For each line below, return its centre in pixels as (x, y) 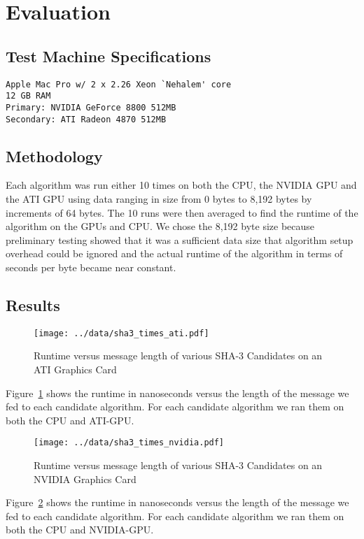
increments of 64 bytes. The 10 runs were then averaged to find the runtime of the (182, 212)
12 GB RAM (28, 96)
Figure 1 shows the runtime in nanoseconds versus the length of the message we (177, 393)
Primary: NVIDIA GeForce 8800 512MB (91, 107)
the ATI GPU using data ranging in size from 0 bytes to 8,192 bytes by (159, 199)
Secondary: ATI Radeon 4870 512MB (86, 119)
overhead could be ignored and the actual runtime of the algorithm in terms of (174, 253)
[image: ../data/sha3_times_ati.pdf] (121, 333)
